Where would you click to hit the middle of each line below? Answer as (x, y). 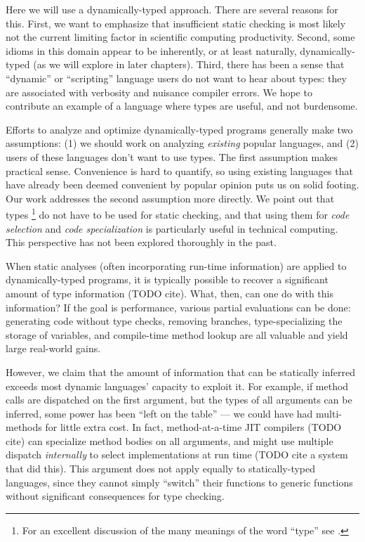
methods (24, 427)
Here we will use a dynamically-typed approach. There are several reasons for (172, 9)
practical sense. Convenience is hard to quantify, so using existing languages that (179, 170)
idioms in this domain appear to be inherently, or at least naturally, (151, 50)
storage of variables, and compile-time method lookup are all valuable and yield (177, 334)
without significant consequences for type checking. (115, 496)
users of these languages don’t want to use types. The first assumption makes (172, 156)
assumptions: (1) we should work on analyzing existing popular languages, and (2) (182, 143)
